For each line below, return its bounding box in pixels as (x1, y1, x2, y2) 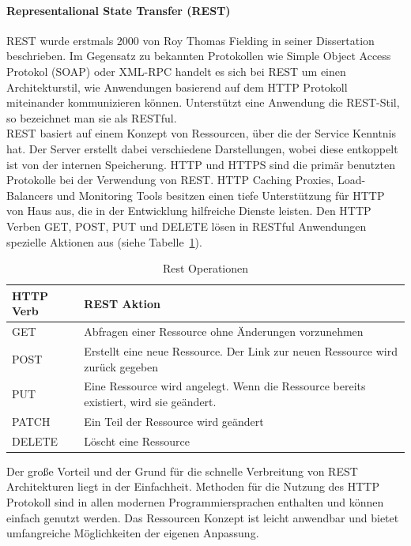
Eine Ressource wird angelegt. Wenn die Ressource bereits (84, 378, 366, 394)
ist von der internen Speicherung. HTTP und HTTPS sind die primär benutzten (6, 156, 395, 172)
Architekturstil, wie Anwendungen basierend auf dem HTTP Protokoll (6, 78, 348, 95)
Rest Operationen (162, 260, 249, 277)
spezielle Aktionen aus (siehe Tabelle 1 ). (6, 233, 202, 250)
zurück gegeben (84, 358, 159, 375)
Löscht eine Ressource (84, 432, 190, 449)
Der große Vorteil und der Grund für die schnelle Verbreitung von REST (6, 462, 358, 479)
